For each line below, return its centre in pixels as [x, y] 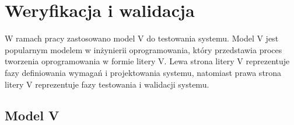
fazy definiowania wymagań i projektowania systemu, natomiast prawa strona [143, 72]
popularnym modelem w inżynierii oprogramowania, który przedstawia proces [143, 49]
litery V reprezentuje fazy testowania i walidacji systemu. [107, 84]
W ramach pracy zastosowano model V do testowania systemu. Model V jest [142, 38]
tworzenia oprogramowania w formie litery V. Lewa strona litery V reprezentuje [147, 61]
